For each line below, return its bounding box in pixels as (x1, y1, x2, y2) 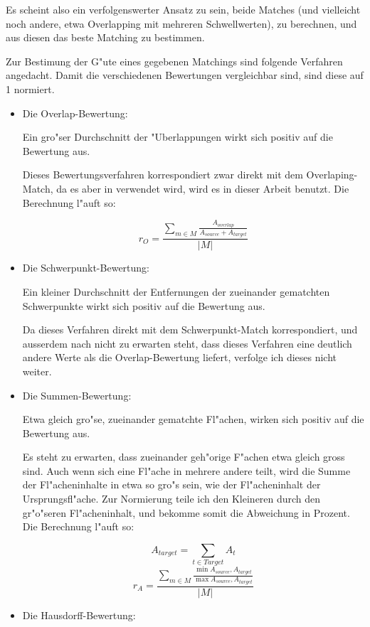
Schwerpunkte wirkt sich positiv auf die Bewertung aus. (22, 298, 265, 313)
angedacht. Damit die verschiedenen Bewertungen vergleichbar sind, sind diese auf (6, 68, 364, 82)
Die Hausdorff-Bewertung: (22, 607, 136, 622)
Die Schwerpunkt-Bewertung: (22, 260, 149, 275)
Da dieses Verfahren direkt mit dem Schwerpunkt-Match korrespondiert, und (22, 322, 358, 337)
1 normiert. (6, 81, 55, 96)
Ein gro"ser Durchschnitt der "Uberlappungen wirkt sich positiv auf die (22, 129, 333, 144)
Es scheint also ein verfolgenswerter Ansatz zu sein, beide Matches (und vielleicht (6, 2, 361, 16)
